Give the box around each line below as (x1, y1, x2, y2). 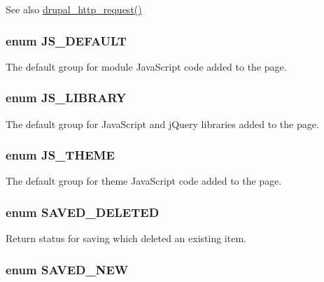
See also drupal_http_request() (6, 2, 142, 16)
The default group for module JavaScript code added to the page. (6, 59, 287, 73)
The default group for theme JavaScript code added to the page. (6, 174, 282, 188)
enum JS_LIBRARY (6, 89, 127, 106)
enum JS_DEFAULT (6, 31, 127, 49)
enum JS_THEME (6, 146, 115, 164)
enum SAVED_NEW (6, 260, 129, 278)
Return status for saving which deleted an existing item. (6, 231, 246, 246)
